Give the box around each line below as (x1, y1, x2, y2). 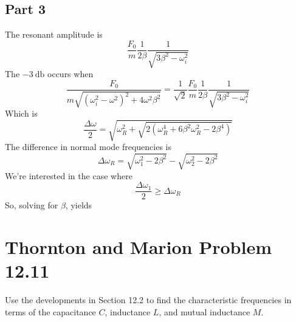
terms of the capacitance (5, 305, 96, 318)
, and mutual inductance (159, 305, 250, 318)
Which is (5, 107, 38, 120)
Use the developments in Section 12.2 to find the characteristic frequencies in (5, 293, 292, 306)
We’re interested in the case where (5, 169, 133, 182)
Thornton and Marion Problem (5, 235, 272, 259)
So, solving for (5, 199, 58, 211)
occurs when (47, 67, 94, 80)
